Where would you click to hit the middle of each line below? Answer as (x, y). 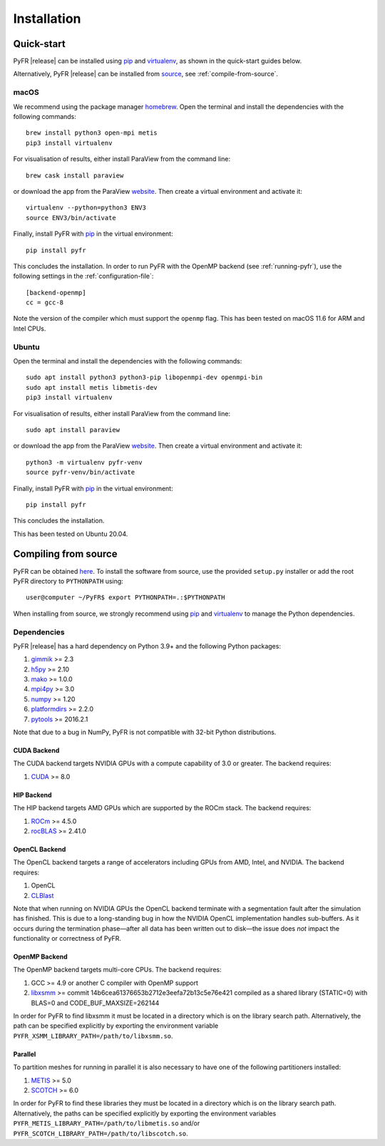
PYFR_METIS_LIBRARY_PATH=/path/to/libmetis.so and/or (107, 1123)
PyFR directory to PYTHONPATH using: (68, 581)
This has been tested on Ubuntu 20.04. (71, 534)
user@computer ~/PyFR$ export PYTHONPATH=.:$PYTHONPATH (125, 598)
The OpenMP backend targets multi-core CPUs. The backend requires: (117, 970)
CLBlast (42, 895)
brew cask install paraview (75, 175)
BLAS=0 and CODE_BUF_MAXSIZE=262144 (95, 1003)
